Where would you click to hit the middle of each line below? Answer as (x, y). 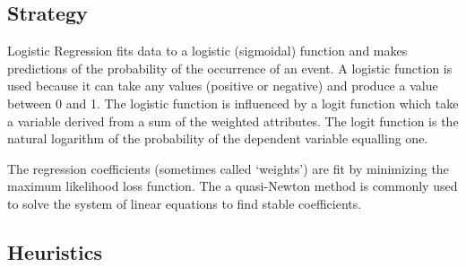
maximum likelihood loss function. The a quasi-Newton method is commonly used (233, 186)
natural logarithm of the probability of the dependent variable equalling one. (218, 138)
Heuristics (55, 251)
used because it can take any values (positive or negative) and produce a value (223, 86)
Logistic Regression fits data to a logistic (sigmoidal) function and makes (207, 51)
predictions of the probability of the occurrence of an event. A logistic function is (230, 68)
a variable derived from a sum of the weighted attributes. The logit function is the (233, 121)
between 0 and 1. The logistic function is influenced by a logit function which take (233, 103)
